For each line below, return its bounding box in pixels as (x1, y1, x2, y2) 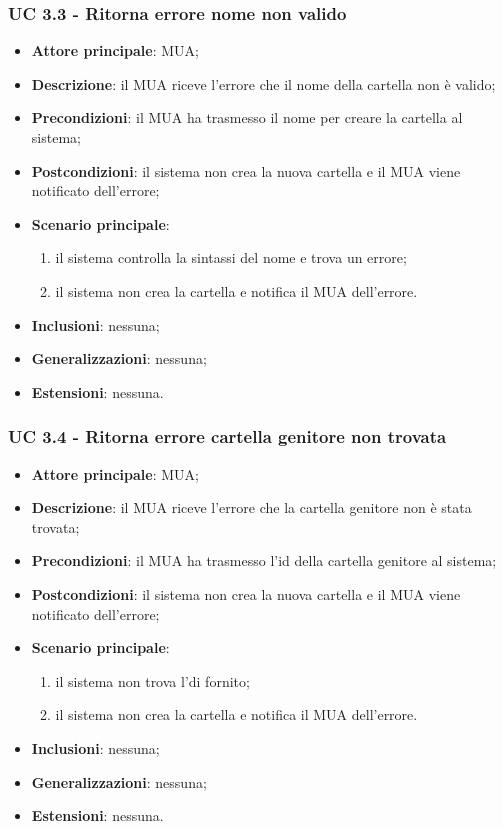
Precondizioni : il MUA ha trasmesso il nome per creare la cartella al (31, 107, 463, 128)
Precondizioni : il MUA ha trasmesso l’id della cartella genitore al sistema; (31, 550, 497, 571)
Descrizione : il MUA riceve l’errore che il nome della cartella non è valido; (31, 73, 496, 94)
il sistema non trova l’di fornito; (55, 670, 250, 691)
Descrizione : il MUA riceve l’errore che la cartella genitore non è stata (31, 497, 472, 518)
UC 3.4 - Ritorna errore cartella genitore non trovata (8, 424, 447, 449)
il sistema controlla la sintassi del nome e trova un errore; (55, 247, 407, 268)
